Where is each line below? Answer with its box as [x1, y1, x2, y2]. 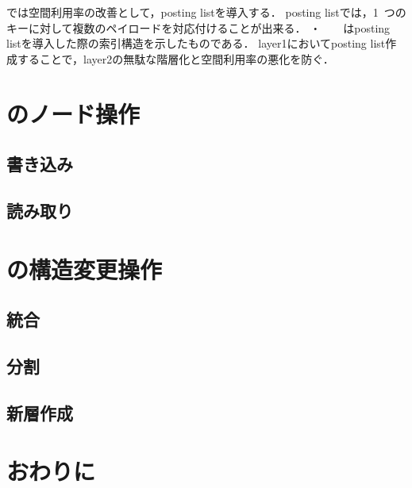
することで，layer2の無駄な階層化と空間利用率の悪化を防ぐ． [17, 50, 334, 67]
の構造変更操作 [6, 252, 163, 285]
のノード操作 [6, 97, 141, 129]
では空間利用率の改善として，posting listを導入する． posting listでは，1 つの [6, 4, 406, 20]
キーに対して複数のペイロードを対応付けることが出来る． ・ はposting [6, 19, 391, 36]
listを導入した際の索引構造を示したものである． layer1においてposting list [6, 35, 386, 52]
